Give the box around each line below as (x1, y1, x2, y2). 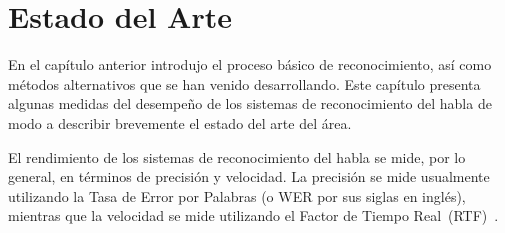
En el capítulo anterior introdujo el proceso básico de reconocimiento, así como (8, 54, 492, 75)
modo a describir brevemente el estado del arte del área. (8, 112, 352, 133)
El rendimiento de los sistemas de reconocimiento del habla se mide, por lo (8, 146, 466, 167)
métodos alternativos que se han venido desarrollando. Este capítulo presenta (8, 73, 481, 94)
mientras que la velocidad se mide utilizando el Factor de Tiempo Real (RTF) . (8, 205, 499, 226)
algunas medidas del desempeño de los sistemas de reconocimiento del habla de (8, 93, 492, 114)
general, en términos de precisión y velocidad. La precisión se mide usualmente (8, 166, 490, 187)
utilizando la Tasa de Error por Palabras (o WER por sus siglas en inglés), (8, 185, 466, 206)
